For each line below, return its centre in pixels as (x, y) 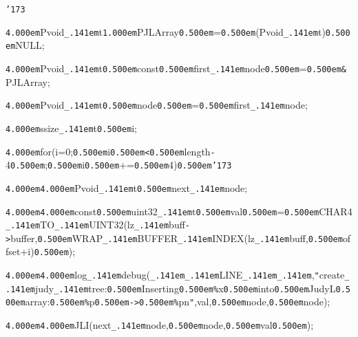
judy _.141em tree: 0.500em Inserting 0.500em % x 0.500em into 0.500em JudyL (185, 288)
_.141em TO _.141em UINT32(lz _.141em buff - (98, 225)
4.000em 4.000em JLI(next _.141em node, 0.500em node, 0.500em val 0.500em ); (160, 325)
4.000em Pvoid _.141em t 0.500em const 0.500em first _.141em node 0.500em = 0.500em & (176, 68)
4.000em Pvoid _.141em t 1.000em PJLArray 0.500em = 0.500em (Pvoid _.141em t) (166, 31)
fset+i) (20, 251)
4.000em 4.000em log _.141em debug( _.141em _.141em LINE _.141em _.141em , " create (175, 275)
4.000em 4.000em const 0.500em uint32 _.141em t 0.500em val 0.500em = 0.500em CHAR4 (179, 211)
